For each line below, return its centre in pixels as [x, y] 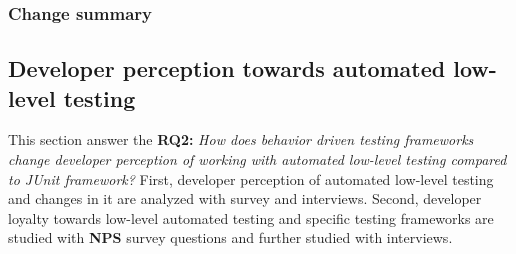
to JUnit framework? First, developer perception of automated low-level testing [251, 178]
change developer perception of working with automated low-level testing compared [257, 159]
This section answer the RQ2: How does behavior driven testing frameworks [241, 139]
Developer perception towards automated [227, 68]
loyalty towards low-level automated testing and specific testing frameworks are [251, 217]
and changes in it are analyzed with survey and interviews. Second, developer [245, 198]
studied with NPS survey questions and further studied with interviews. [230, 237]
